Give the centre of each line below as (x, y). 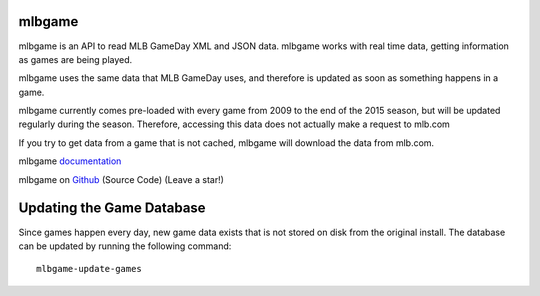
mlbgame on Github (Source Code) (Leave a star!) (121, 179)
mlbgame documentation (70, 161)
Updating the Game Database (112, 208)
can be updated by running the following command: (125, 246)
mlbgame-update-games (89, 269)
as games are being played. (75, 59)
